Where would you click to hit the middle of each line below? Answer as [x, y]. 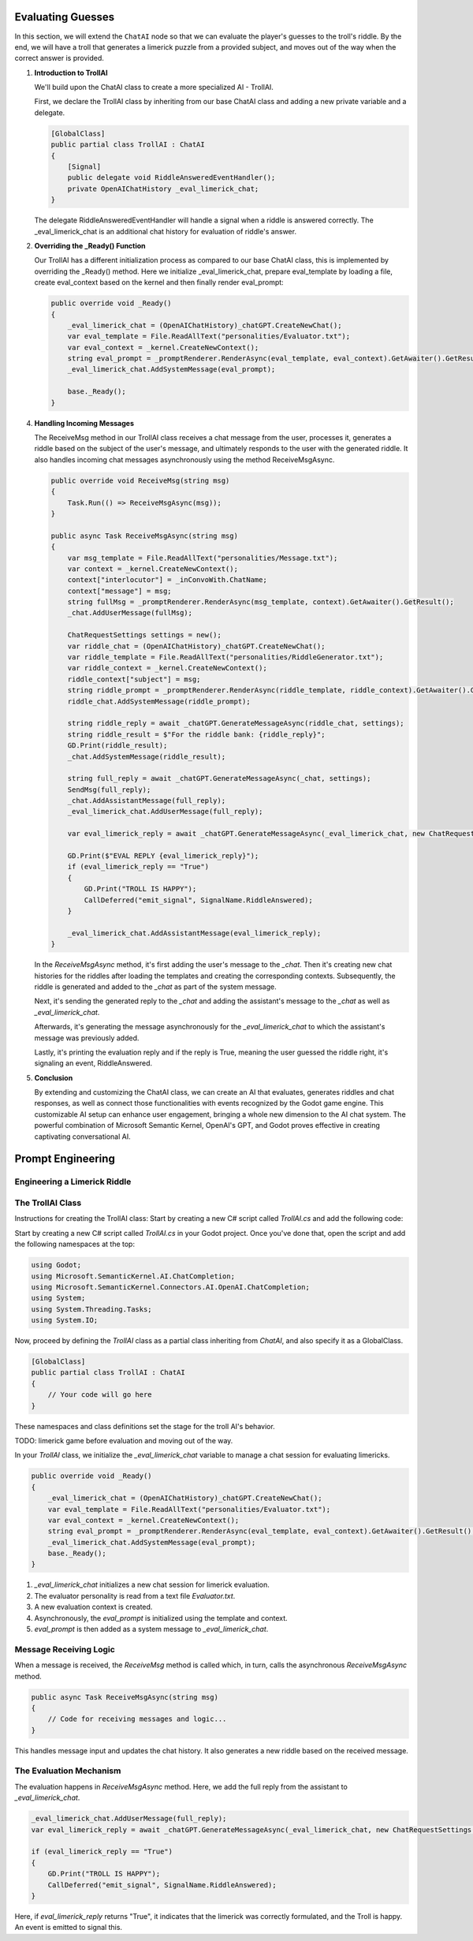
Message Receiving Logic [65, 1649]
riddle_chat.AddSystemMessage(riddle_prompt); [159, 701]
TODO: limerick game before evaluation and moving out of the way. [124, 1440]
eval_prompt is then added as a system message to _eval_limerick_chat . [151, 1629]
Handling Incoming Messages [84, 423]
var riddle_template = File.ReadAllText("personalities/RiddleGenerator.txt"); [225, 657]
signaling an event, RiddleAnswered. [93, 1063]
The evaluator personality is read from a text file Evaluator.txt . [135, 1596]
